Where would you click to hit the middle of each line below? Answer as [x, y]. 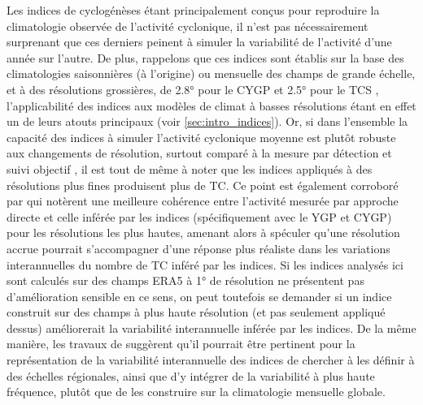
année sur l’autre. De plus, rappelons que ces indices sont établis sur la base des [205, 57]
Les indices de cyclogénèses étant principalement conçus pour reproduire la [193, 10]
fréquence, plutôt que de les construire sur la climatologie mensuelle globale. [196, 392]
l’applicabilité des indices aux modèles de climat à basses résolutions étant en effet [211, 105]
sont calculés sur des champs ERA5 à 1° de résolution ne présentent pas [185, 280]
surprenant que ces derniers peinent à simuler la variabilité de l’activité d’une [199, 42]
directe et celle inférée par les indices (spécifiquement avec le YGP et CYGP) [199, 216]
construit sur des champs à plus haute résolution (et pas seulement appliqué [196, 312]
